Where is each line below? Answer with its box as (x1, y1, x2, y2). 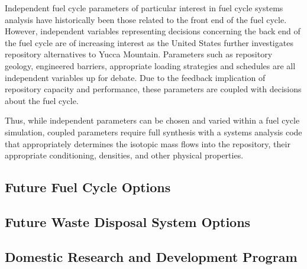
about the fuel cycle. (5, 94, 79, 106)
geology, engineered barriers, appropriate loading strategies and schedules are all (5, 59, 296, 72)
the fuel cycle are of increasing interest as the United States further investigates (5, 36, 293, 48)
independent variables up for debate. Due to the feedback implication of (5, 71, 266, 83)
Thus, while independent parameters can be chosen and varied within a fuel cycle (5, 114, 300, 127)
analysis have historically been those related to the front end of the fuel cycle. (5, 13, 287, 25)
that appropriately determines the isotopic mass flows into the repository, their (5, 137, 290, 150)
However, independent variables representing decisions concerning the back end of (5, 25, 300, 37)
